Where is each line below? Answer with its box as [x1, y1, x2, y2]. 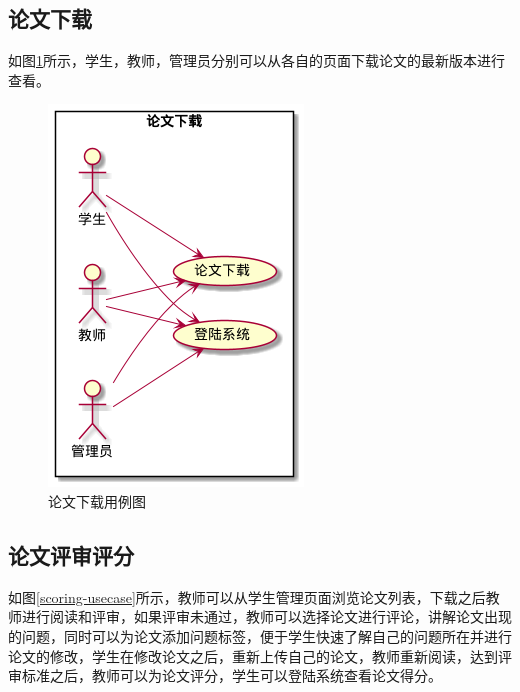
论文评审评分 [8, 539, 134, 570]
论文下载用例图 [48, 490, 146, 511]
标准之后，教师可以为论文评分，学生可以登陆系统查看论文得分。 [21, 665, 442, 686]
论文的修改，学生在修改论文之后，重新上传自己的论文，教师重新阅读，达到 [8, 645, 498, 666]
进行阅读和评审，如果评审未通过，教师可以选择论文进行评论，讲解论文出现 [21, 606, 512, 627]
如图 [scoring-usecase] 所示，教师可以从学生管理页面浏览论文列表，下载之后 [8, 586, 486, 607]
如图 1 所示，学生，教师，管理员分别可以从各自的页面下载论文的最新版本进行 [8, 50, 505, 71]
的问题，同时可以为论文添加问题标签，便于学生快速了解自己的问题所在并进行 [8, 625, 512, 646]
